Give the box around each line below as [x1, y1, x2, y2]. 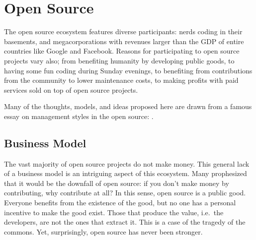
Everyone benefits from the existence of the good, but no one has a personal [4, 197, 236, 208]
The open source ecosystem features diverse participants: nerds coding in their [4, 26, 243, 37]
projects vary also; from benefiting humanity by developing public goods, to [4, 55, 235, 65]
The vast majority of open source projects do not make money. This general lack [4, 158, 250, 169]
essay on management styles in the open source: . [4, 111, 154, 121]
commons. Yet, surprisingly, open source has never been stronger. [4, 226, 203, 237]
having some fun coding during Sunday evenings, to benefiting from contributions [4, 65, 253, 75]
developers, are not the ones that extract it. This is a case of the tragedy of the [4, 217, 246, 227]
